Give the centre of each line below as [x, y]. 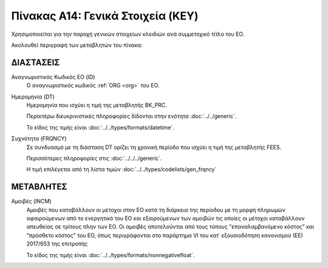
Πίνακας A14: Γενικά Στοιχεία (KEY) [105, 16]
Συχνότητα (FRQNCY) [39, 139]
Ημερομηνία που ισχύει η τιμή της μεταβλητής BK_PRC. [97, 105]
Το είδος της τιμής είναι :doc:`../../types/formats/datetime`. [100, 127]
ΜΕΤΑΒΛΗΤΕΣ [39, 187]
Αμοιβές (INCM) [31, 201]
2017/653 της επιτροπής [57, 244]
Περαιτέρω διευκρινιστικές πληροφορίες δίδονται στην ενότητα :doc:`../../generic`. [132, 116]
